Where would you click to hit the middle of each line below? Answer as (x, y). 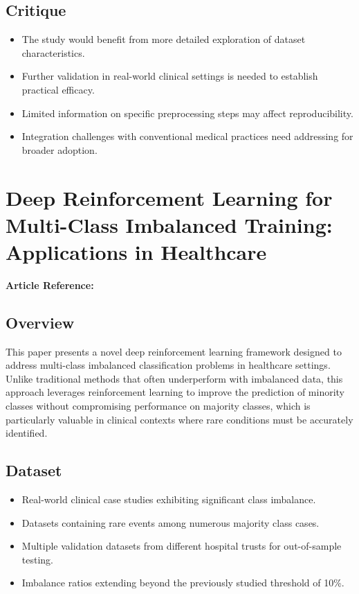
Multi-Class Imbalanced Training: (169, 224)
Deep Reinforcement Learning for (169, 197)
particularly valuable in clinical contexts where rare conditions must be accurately (179, 419)
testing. (37, 559)
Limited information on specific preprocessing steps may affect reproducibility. (187, 113)
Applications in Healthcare (136, 251)
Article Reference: (50, 285)
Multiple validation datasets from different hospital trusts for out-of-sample (182, 546)
